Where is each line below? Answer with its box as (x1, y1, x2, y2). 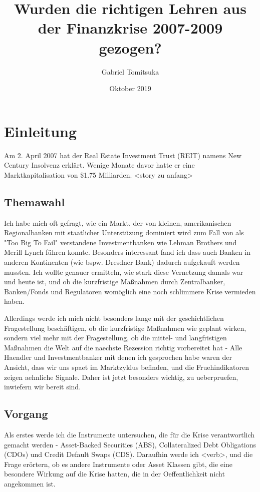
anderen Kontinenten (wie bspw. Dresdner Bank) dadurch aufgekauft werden (4, 256, 240, 267)
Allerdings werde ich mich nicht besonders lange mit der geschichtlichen (4, 312, 224, 323)
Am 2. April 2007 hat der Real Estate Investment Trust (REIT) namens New (4, 150, 242, 160)
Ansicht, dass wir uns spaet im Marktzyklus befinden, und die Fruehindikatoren (4, 361, 249, 372)
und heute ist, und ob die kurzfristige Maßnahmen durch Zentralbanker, (4, 276, 225, 287)
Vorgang (4, 406, 48, 421)
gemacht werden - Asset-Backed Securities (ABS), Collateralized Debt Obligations (4, 439, 256, 449)
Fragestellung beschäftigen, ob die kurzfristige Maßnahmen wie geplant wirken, (4, 322, 246, 333)
